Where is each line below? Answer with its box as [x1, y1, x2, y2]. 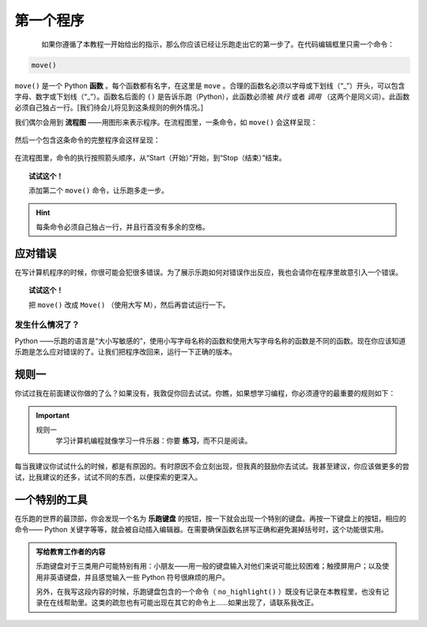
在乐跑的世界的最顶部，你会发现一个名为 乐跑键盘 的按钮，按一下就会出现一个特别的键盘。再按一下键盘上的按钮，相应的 [14, 514, 406, 524]
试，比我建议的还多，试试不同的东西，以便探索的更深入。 [14, 472, 202, 482]
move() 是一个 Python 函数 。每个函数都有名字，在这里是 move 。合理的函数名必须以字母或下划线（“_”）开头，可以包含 [14, 81, 406, 90]
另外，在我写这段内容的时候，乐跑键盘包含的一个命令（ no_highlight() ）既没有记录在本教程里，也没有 [36, 587, 383, 596]
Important [36, 411, 70, 420]
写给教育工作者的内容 [36, 546, 106, 556]
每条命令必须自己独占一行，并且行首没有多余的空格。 [36, 222, 210, 232]
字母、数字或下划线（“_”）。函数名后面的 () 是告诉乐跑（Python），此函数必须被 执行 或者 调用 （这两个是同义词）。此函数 [14, 92, 410, 101]
